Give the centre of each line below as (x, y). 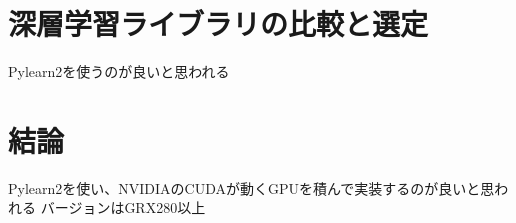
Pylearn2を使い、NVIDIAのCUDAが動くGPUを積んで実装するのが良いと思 (251, 187)
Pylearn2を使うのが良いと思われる (119, 71)
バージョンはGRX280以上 (123, 207)
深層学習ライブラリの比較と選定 (218, 23)
